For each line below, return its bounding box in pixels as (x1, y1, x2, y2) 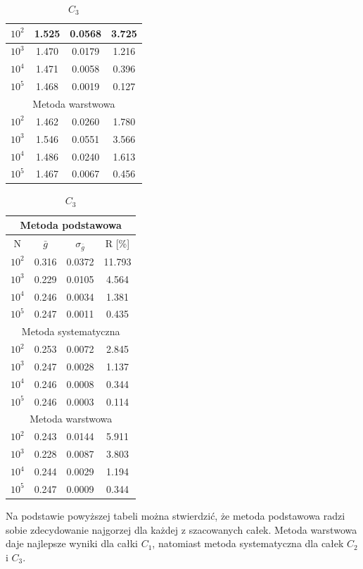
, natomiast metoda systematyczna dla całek (152, 536, 344, 551)
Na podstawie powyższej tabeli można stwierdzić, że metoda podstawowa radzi (6, 508, 345, 523)
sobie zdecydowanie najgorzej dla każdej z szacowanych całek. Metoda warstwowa (6, 522, 357, 537)
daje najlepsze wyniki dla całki (6, 536, 138, 551)
